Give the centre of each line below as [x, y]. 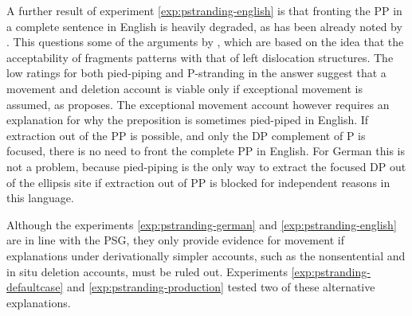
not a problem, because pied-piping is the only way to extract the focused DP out [206, 166]
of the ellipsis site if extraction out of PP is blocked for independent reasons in [198, 182]
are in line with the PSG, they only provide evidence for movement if [175, 240]
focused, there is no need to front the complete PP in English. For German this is [206, 151]
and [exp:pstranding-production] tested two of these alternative [221, 287]
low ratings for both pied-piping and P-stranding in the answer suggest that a [196, 73]
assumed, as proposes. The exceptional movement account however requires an [198, 104]
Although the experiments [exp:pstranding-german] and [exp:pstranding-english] [202, 224]
